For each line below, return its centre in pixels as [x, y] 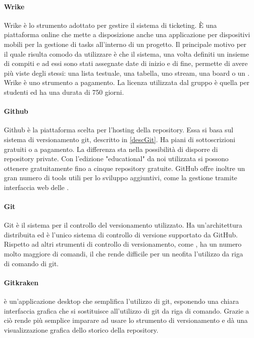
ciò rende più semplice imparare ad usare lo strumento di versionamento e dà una [126, 320]
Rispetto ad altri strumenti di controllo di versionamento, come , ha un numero [123, 244]
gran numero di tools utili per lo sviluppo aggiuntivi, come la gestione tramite [121, 178]
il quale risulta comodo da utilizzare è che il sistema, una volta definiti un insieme [127, 53]
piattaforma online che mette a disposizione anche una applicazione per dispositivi [127, 34]
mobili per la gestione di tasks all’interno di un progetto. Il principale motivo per [125, 44]
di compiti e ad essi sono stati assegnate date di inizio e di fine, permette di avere [126, 63]
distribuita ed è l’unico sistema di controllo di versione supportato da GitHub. [121, 234]
